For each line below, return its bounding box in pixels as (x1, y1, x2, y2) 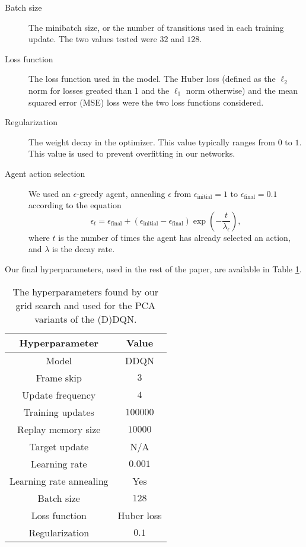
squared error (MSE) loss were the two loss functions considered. (28, 96, 264, 108)
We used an (28, 187, 71, 199)
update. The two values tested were (28, 33, 157, 45)
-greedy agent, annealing (76, 187, 165, 199)
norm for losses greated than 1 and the (28, 84, 170, 96)
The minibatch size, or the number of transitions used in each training (28, 21, 284, 33)
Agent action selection (5, 167, 85, 179)
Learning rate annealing (9, 473, 109, 488)
